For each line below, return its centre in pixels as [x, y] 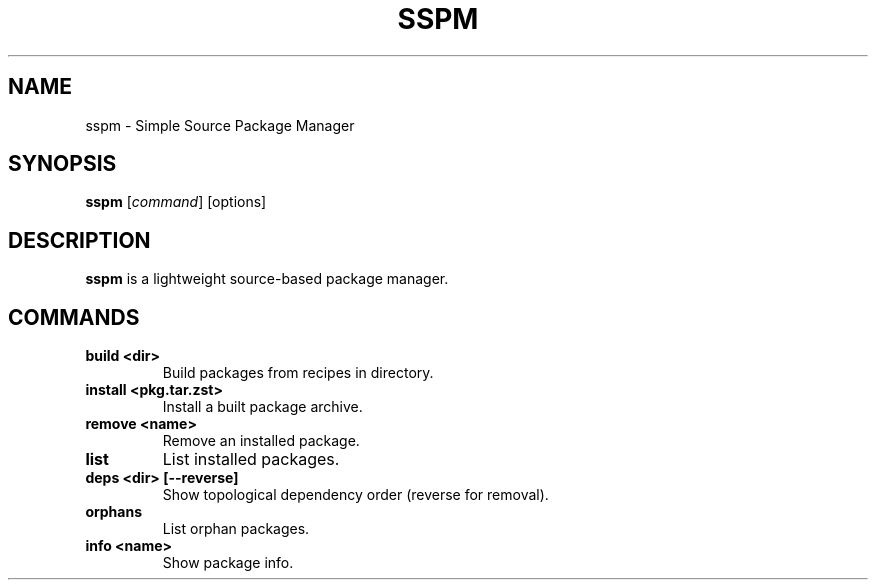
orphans [114, 512]
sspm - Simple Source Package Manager [220, 125]
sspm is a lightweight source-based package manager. [267, 279]
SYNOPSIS [62, 164]
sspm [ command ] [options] [176, 202]
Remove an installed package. [261, 441]
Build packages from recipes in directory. [298, 373]
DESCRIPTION [79, 240]
